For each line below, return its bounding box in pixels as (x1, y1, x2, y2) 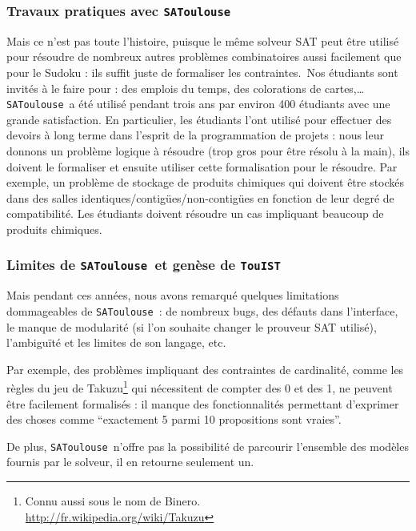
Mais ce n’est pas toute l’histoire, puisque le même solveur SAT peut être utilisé (6, 32, 399, 49)
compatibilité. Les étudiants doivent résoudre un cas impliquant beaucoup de (6, 205, 384, 222)
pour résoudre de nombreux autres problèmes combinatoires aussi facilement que (6, 48, 402, 65)
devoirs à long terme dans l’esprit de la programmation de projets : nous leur (6, 127, 384, 143)
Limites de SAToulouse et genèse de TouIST (6, 255, 281, 275)
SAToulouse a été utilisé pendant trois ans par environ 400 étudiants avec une (6, 95, 390, 112)
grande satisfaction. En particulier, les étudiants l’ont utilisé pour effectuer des (6, 111, 392, 127)
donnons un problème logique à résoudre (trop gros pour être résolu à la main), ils (6, 143, 410, 159)
